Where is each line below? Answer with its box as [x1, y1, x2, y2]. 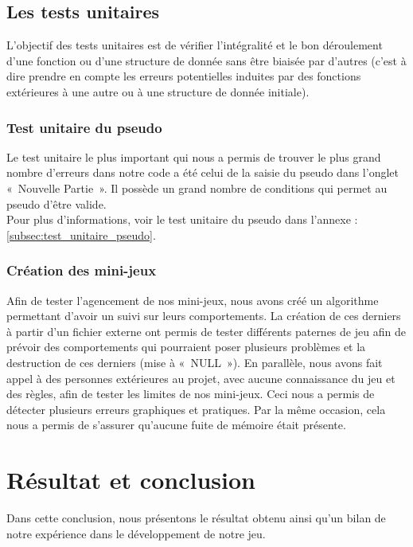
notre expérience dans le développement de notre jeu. [6, 525, 266, 541]
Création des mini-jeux [6, 260, 157, 280]
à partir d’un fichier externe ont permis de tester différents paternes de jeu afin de [6, 322, 406, 339]
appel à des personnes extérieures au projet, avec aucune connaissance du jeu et [6, 369, 395, 386]
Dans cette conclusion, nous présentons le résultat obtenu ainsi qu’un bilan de [6, 510, 386, 526]
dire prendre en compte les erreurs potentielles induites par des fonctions [6, 68, 361, 84]
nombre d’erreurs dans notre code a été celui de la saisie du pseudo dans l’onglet [6, 164, 399, 181]
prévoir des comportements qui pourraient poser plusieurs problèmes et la [6, 338, 366, 355]
